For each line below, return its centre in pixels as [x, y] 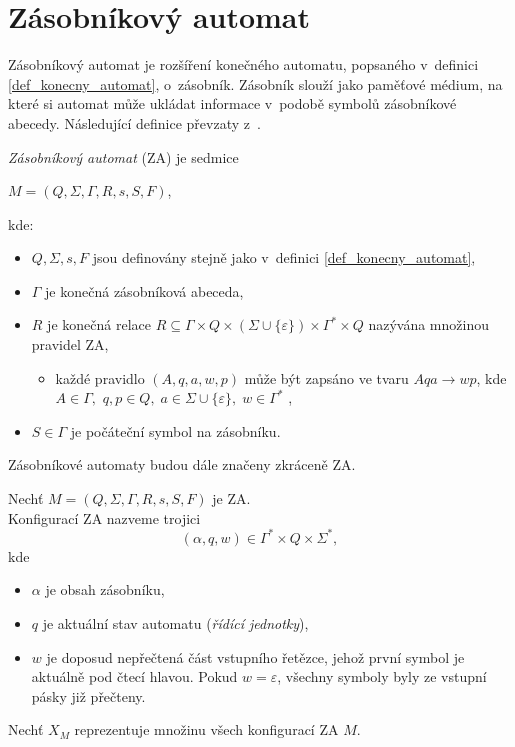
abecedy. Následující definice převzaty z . [134, 122]
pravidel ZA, [70, 344]
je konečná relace [99, 324]
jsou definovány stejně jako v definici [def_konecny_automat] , [284, 257]
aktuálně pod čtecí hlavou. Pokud [134, 676]
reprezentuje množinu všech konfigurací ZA [206, 729]
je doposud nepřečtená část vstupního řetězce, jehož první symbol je [255, 656]
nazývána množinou [428, 324]
